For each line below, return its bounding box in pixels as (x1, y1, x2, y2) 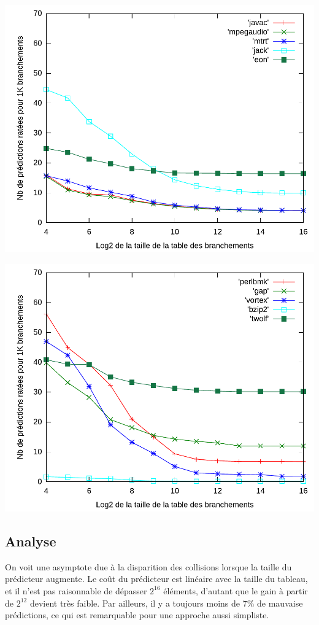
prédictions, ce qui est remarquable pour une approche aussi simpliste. (5, 608, 269, 621)
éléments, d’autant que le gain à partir (163, 584, 308, 597)
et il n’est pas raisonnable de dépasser (5, 584, 147, 597)
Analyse (5, 531, 56, 550)
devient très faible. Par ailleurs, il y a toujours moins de (29, 596, 240, 609)
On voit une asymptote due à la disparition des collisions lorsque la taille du (5, 560, 292, 573)
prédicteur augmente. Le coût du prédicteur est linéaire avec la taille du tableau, (5, 572, 308, 585)
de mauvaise (257, 596, 303, 609)
